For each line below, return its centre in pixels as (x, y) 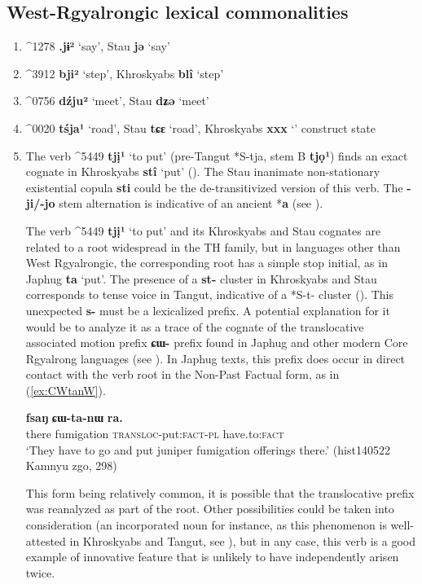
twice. (40, 572)
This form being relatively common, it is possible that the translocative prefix (220, 492)
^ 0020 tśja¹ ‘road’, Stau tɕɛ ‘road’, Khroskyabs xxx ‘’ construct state (200, 127)
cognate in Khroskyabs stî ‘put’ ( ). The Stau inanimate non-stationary (203, 171)
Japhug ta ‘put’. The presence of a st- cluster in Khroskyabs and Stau (201, 278)
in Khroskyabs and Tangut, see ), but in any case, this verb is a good (242, 540)
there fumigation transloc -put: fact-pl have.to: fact (155, 434)
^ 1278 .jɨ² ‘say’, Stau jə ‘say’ (98, 46)
